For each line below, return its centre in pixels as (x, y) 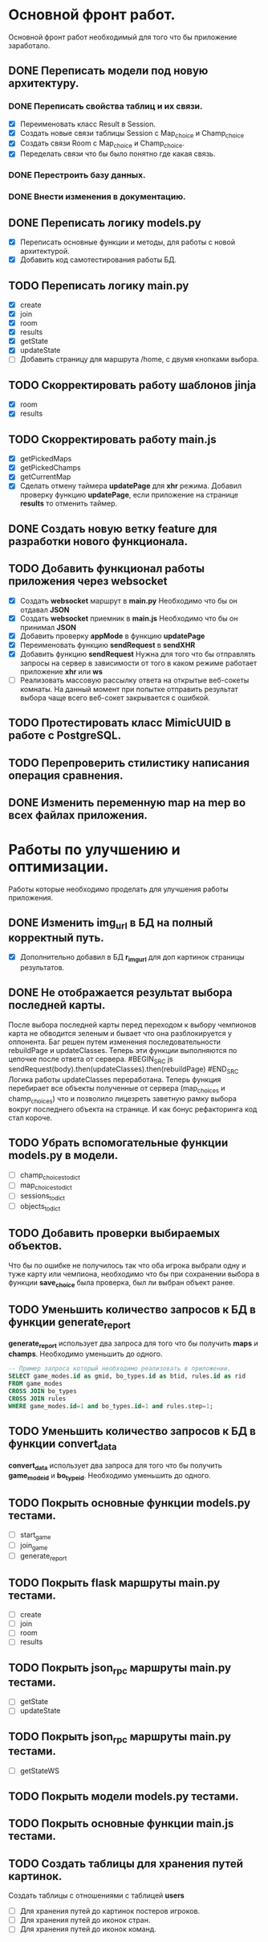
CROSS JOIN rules (37, 1399)
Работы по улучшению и (94, 850)
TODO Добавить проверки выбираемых (114, 1233)
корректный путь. (56, 938)
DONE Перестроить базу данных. (77, 175)
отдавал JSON (45, 609)
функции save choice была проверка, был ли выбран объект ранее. (122, 1283)
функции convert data (63, 1444)
